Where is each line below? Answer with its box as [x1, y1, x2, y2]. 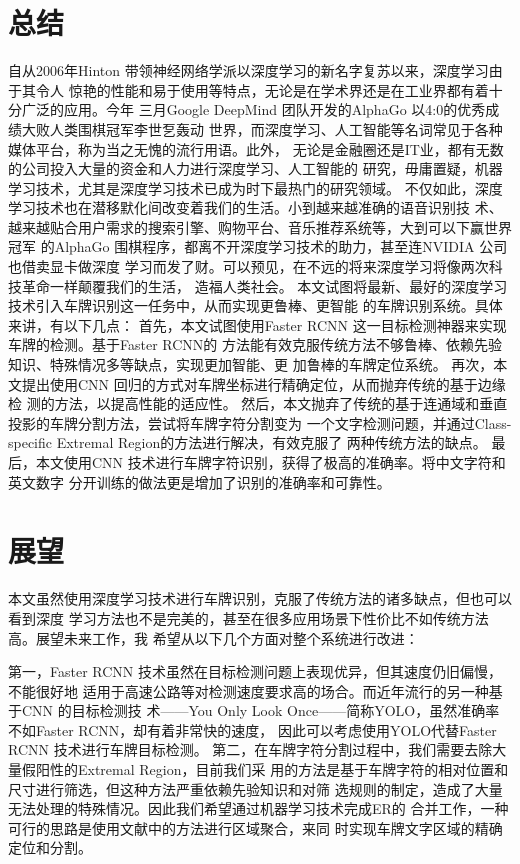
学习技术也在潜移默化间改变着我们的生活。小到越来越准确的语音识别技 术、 [8, 197, 503, 218]
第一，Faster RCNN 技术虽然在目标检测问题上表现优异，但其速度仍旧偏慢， [8, 661, 502, 682]
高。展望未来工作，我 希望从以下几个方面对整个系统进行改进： [8, 627, 419, 648]
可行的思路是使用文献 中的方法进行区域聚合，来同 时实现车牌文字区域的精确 [8, 817, 503, 838]
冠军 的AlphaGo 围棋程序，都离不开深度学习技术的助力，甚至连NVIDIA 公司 [8, 236, 508, 257]
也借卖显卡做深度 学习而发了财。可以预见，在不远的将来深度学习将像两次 [8, 256, 489, 277]
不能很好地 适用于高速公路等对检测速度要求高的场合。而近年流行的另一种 [8, 680, 489, 701]
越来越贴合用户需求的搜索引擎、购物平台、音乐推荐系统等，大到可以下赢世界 [8, 216, 512, 237]
